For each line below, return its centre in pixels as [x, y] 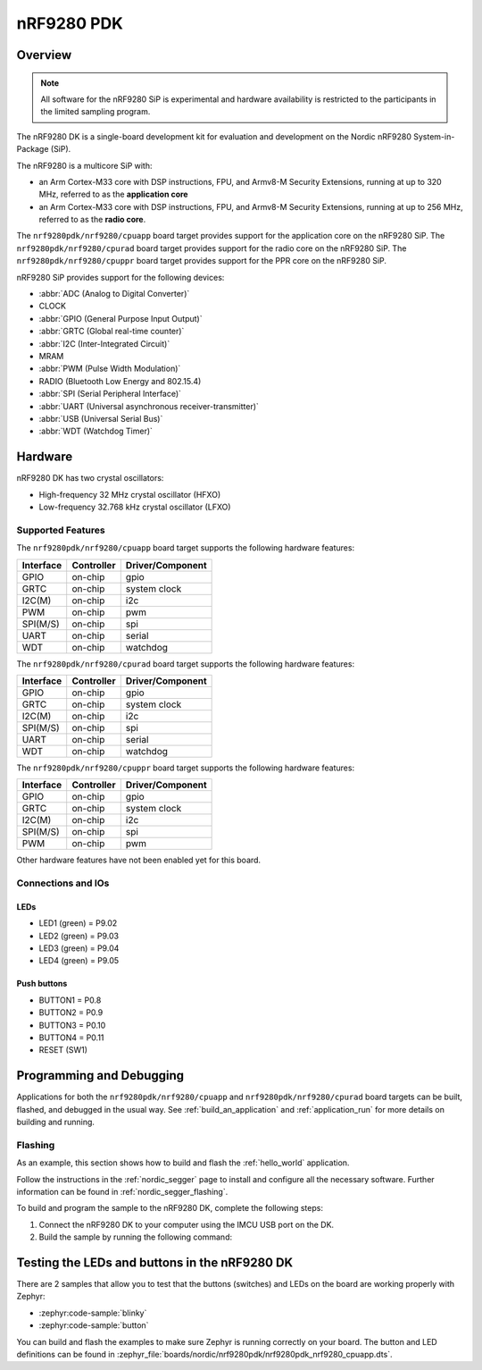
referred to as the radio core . [92, 220]
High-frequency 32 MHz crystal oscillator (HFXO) [130, 494]
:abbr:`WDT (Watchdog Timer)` [96, 431]
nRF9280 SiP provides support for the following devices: [120, 277]
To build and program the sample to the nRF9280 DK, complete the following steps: [170, 1208]
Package [33, 149]
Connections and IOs [63, 883]
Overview [44, 55]
